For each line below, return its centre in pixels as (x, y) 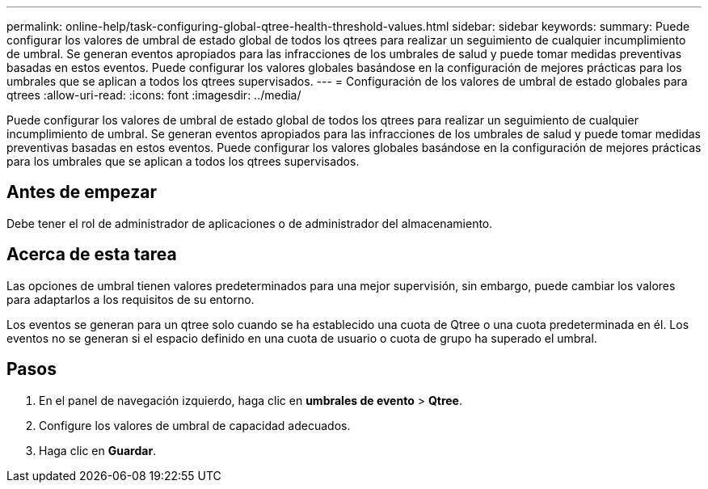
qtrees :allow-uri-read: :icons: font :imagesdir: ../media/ (154, 95)
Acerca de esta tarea (92, 255)
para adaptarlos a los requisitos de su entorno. (131, 299)
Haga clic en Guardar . (98, 450)
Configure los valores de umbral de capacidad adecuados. (195, 425)
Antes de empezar (82, 192)
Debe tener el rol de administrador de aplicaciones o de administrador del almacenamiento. (250, 223)
